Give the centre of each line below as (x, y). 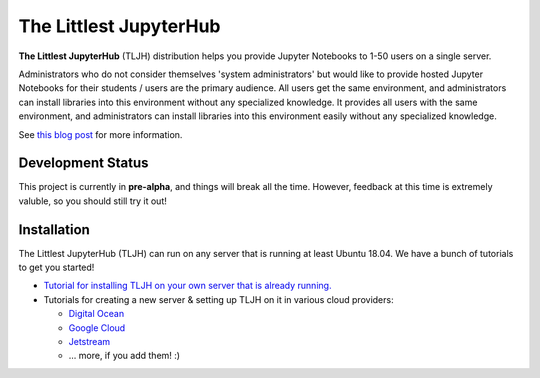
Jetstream (89, 342)
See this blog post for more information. (100, 134)
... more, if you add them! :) (124, 356)
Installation (54, 229)
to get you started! (56, 267)
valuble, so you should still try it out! (92, 201)
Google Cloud (97, 327)
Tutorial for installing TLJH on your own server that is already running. (187, 286)
